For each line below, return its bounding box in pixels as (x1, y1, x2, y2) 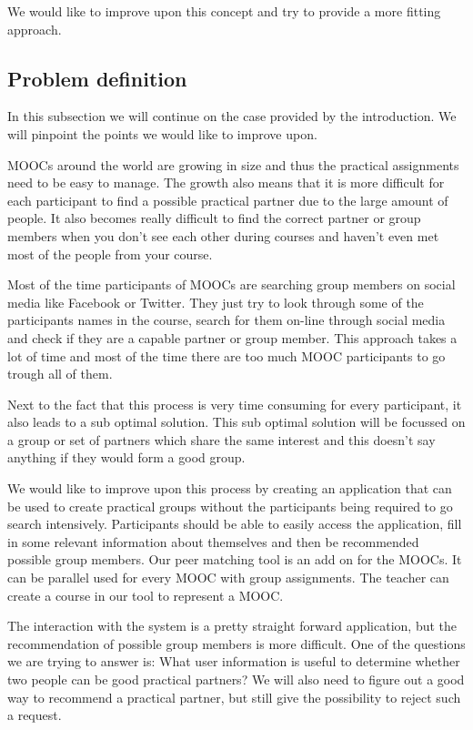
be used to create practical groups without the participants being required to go (7, 496, 453, 515)
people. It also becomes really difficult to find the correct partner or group (7, 208, 421, 228)
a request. (7, 705, 62, 725)
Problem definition (7, 64, 187, 92)
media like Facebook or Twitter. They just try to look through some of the (7, 292, 424, 311)
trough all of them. (7, 364, 113, 383)
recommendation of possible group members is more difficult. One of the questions (7, 634, 466, 653)
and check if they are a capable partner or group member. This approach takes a (7, 328, 458, 347)
